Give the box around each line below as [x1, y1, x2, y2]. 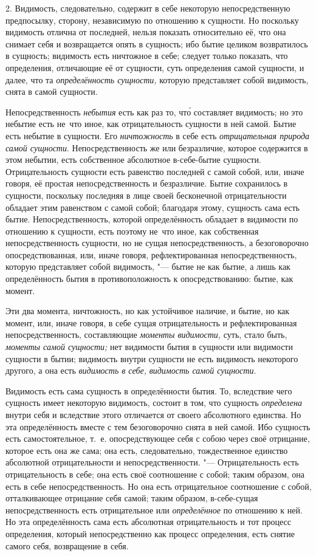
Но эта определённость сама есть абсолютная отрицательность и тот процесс [5, 515, 291, 528]
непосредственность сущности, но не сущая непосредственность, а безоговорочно [5, 236, 309, 249]
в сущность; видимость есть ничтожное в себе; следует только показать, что [5, 49, 288, 62]
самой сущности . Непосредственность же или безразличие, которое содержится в [5, 141, 308, 154]
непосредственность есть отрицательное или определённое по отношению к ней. [5, 503, 303, 516]
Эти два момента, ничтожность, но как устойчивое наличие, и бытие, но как [5, 304, 290, 317]
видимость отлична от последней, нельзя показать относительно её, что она [5, 26, 286, 38]
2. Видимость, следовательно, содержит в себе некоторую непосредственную [5, 2, 290, 14]
